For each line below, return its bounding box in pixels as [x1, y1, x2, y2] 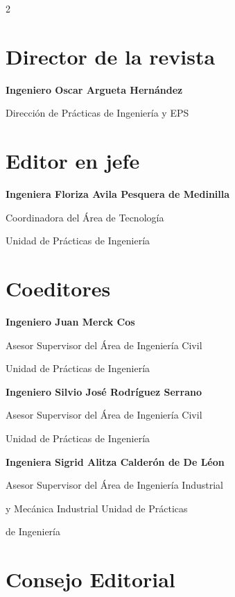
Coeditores [6, 274, 111, 302]
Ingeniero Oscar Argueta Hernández [6, 82, 183, 96]
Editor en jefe [6, 146, 140, 175]
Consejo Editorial [6, 565, 175, 594]
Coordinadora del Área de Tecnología [6, 210, 164, 224]
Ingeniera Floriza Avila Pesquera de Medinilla [6, 187, 230, 201]
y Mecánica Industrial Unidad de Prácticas [6, 501, 188, 515]
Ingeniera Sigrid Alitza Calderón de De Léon [6, 454, 225, 469]
